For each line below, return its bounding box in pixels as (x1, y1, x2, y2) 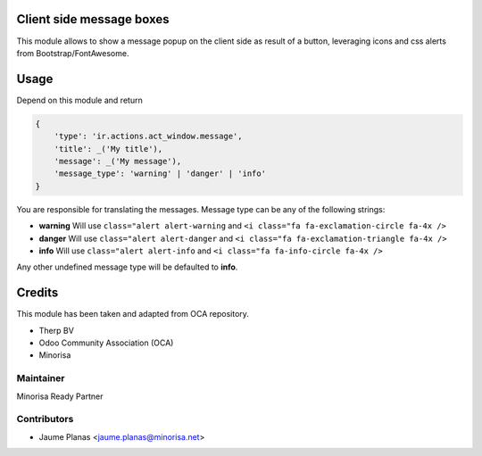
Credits (16, 286, 59, 301)
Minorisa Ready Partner (16, 391, 104, 402)
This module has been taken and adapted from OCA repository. (16, 309, 250, 319)
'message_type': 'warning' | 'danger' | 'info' (54, 169, 267, 178)
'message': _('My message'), (54, 156, 182, 166)
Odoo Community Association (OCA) (38, 337, 174, 348)
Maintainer (16, 372, 65, 385)
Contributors (16, 413, 74, 426)
